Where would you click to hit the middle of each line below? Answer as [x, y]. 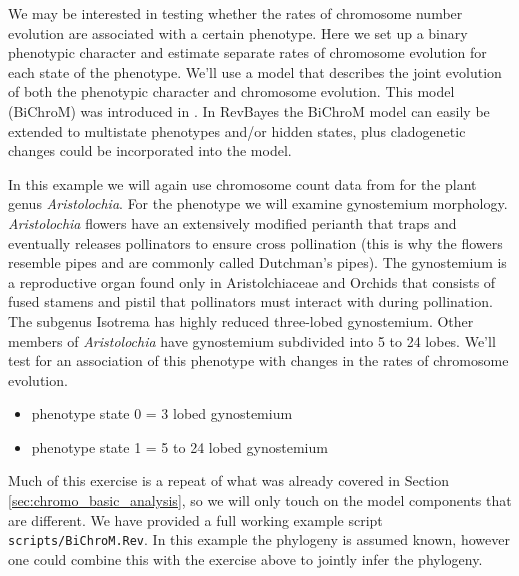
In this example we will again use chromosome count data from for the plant [242, 183]
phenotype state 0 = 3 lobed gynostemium [162, 413]
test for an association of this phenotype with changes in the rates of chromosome [258, 360]
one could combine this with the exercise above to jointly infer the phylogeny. [245, 558]
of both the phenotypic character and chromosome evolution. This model [231, 91]
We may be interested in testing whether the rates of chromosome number [235, 13]
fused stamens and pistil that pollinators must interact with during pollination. [250, 301]
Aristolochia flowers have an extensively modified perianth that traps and [232, 222]
